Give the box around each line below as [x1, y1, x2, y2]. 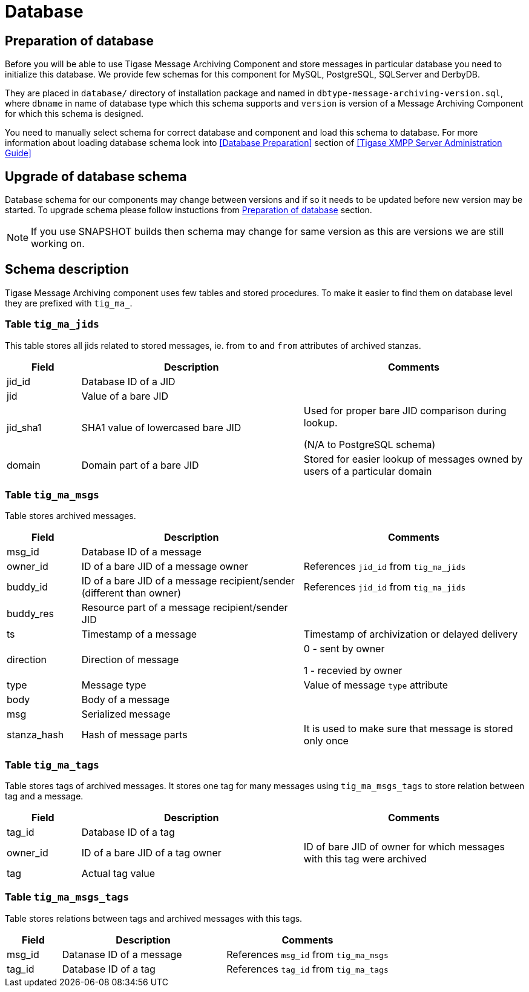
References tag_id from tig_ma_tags [226, 962, 389, 975]
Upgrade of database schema [5, 168, 187, 184]
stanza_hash [7, 729, 64, 741]
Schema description [5, 262, 129, 277]
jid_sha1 [7, 421, 42, 434]
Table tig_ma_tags [5, 758, 99, 771]
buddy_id [7, 581, 48, 594]
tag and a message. [5, 791, 84, 802]
